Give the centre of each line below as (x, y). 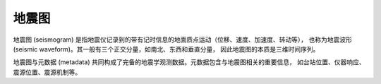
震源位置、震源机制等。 (47, 72)
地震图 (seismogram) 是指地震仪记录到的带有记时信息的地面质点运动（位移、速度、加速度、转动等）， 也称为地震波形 (182, 40)
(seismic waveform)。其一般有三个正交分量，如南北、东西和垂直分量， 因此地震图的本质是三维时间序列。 (166, 49)
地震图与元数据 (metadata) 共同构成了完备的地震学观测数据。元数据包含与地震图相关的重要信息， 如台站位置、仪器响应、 (189, 62)
